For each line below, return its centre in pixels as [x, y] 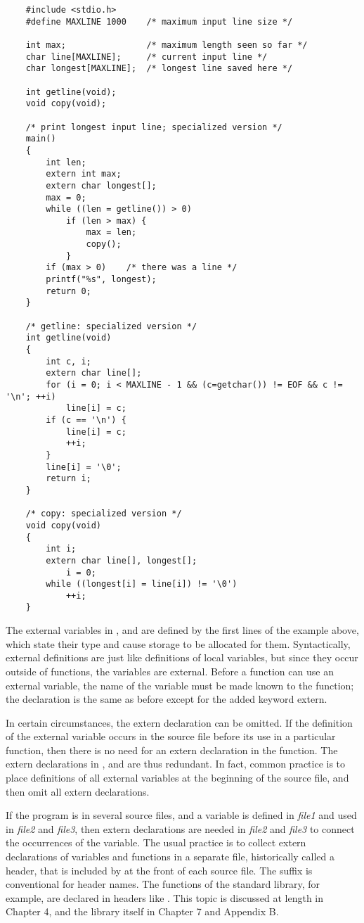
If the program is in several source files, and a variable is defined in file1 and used [181, 815]
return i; [69, 479]
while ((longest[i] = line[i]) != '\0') [142, 584]
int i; [61, 549]
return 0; [69, 291]
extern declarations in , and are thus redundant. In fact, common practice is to [176, 764]
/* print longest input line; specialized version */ [154, 127]
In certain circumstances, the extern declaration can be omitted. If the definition [179, 722]
